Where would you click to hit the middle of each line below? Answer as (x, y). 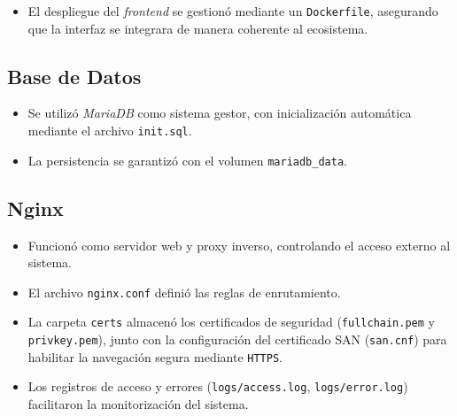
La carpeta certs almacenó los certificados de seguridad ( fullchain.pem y (231, 322)
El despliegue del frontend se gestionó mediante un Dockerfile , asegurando (233, 11)
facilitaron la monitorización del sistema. (138, 404)
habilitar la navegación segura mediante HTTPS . (155, 356)
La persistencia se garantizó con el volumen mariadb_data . (187, 160)
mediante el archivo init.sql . (110, 131)
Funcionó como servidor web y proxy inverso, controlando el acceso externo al (239, 245)
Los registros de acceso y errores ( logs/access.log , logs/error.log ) (218, 386)
